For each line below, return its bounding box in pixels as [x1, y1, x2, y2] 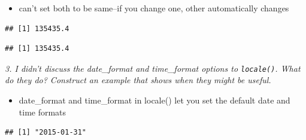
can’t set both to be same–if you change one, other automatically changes [19, 2, 289, 14]
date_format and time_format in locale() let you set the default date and [19, 94, 290, 106]
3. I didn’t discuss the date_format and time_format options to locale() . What [5, 62, 301, 74]
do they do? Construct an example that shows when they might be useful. [5, 74, 271, 86]
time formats [19, 105, 66, 118]
